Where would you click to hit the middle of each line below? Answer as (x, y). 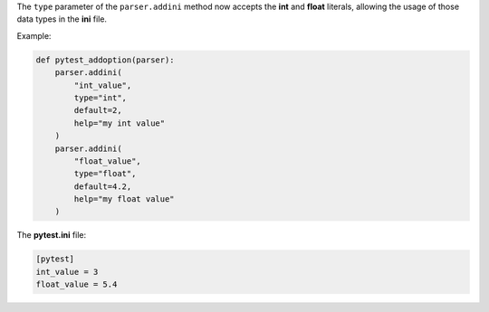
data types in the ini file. (62, 19)
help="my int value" (120, 123)
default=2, (98, 110)
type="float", (105, 174)
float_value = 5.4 (77, 284)
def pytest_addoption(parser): (105, 60)
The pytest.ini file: (52, 235)
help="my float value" (125, 199)
